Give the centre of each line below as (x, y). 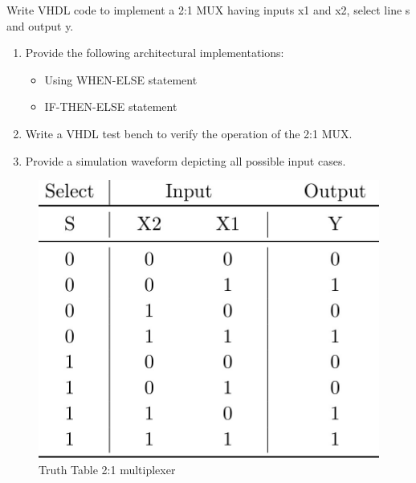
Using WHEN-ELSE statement (121, 79)
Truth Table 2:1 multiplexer (107, 469)
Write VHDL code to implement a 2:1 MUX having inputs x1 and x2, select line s (208, 10)
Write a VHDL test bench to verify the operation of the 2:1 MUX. (189, 133)
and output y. (40, 25)
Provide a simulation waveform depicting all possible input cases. (186, 160)
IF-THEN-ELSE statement (111, 106)
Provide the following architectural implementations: (155, 53)
